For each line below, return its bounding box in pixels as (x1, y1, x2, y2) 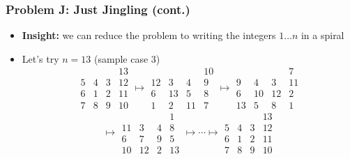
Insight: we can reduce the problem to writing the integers (22, 28, 276, 43)
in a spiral (300, 28, 344, 43)
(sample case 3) (94, 51, 160, 66)
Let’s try (22, 51, 59, 66)
